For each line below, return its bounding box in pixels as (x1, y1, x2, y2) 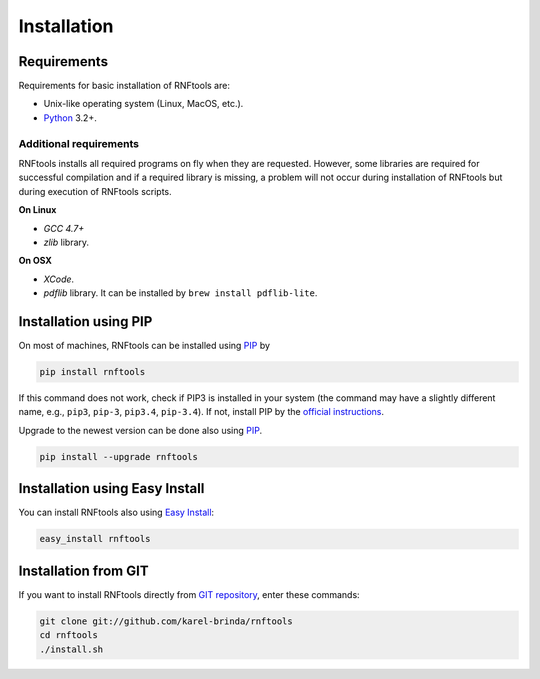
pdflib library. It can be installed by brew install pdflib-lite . (43, 287, 318, 299)
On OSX (18, 255, 52, 267)
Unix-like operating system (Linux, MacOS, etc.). (43, 98, 244, 110)
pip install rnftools (39, 366, 146, 377)
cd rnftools (39, 630, 99, 641)
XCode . (43, 273, 75, 285)
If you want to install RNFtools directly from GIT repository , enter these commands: (18, 588, 360, 600)
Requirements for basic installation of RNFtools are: (18, 80, 230, 92)
